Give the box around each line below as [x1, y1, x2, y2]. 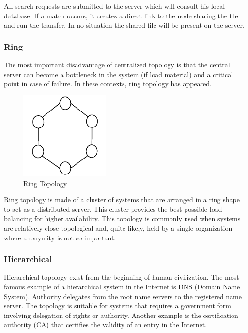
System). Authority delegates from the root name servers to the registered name [4, 291, 242, 301]
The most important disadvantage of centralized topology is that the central [4, 60, 230, 69]
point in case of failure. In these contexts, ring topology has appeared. [4, 79, 212, 89]
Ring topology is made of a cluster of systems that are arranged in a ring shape [4, 194, 240, 205]
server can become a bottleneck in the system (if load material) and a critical [4, 69, 233, 79]
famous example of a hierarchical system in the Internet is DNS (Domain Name [4, 282, 240, 292]
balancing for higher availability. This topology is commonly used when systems [4, 213, 241, 223]
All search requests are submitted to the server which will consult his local [4, 1, 225, 11]
